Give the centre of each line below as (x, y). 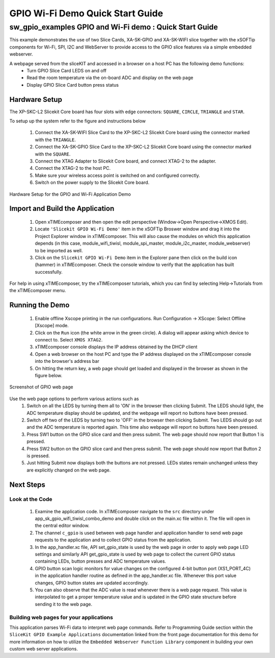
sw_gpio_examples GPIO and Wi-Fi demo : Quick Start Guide (114, 27)
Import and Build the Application (62, 209)
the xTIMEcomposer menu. (38, 291)
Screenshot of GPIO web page (41, 387)
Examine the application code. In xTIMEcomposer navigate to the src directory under (125, 511)
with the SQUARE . (53, 154)
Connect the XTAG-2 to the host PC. (73, 168)
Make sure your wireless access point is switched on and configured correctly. (118, 175)
